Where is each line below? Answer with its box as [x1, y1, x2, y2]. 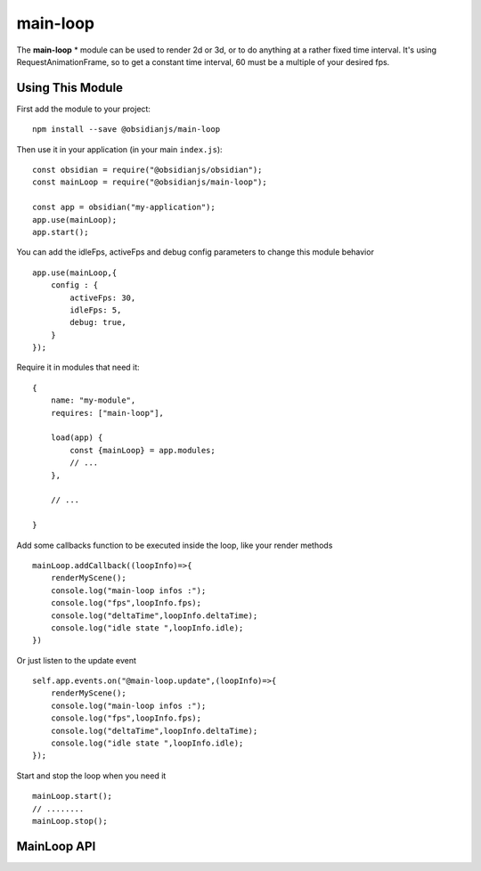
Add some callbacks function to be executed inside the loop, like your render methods [16, 540, 333, 550]
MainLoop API [16, 838, 96, 854]
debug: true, [69, 317, 126, 328]
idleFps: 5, [69, 305, 122, 315]
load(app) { [50, 433, 103, 443]
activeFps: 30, [69, 292, 136, 303]
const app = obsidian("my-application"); [32, 202, 216, 213]
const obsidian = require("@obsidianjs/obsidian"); [32, 165, 263, 175]
